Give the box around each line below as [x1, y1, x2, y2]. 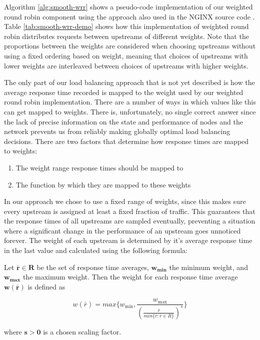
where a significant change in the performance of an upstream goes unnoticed [4, 225, 241, 235]
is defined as [27, 281, 65, 291]
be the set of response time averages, [36, 261, 149, 272]
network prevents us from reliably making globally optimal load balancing [4, 126, 230, 136]
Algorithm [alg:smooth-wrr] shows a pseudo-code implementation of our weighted [4, 1, 253, 11]
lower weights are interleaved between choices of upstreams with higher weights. [4, 60, 248, 70]
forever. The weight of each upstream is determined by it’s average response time [4, 235, 252, 245]
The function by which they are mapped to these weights [15, 179, 191, 189]
